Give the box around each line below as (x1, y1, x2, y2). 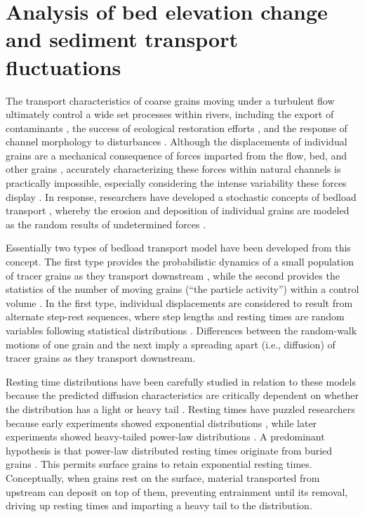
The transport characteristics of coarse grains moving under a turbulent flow (6, 93, 335, 107)
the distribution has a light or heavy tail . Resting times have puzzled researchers (6, 401, 355, 416)
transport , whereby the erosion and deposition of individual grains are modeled (6, 203, 350, 218)
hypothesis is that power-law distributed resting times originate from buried (6, 443, 333, 457)
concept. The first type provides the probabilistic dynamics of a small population (6, 254, 354, 269)
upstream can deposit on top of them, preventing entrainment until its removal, (6, 484, 348, 499)
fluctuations (6, 52, 121, 81)
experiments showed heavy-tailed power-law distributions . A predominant (6, 429, 325, 444)
